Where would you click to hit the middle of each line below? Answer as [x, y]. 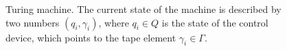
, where [114, 22]
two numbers [33, 22]
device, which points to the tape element [91, 37]
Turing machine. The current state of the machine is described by [143, 9]
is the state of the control [215, 22]
